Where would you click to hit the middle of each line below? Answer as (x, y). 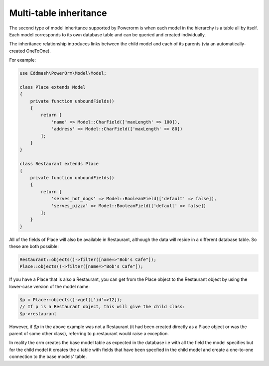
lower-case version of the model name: (49, 286)
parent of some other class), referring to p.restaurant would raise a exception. (89, 333)
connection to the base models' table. (48, 357)
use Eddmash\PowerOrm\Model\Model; (63, 73)
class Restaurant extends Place (59, 164)
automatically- (231, 44)
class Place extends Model (53, 87)
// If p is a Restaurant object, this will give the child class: (102, 307)
